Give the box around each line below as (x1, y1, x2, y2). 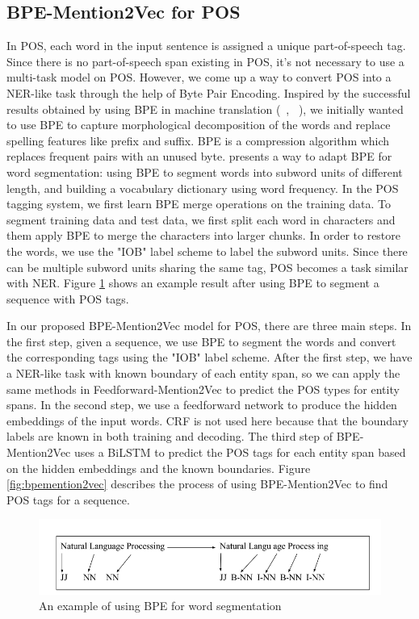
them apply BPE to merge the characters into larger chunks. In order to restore (6, 227, 401, 244)
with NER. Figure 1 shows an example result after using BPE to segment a (6, 274, 379, 291)
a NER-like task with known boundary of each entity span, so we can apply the (6, 365, 400, 382)
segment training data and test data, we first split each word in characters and (6, 211, 396, 228)
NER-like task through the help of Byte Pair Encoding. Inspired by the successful (6, 84, 411, 101)
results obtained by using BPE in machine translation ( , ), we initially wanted (6, 100, 404, 117)
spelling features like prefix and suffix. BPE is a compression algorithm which (6, 132, 390, 148)
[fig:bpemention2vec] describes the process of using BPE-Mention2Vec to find (6, 475, 388, 492)
